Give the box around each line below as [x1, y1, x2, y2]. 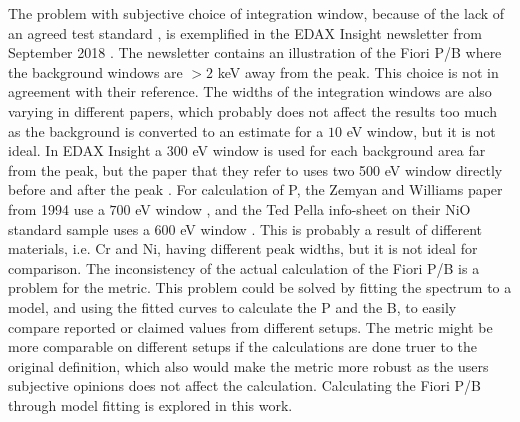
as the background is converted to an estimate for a [8, 120, 324, 141]
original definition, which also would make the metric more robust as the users [8, 355, 489, 376]
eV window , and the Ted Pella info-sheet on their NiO [135, 198, 471, 219]
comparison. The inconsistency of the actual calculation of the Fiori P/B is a [8, 257, 480, 278]
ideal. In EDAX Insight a [8, 140, 163, 161]
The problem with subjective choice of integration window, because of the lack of [8, 3, 505, 23]
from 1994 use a [8, 198, 105, 219]
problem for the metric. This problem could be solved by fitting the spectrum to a [8, 277, 512, 298]
